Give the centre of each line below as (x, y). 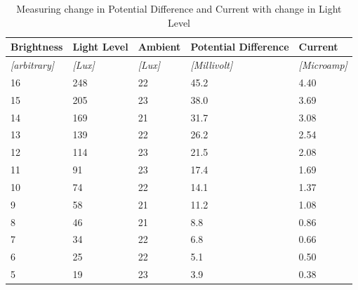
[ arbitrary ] (33, 65)
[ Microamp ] (323, 65)
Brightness (37, 47)
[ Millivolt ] (212, 65)
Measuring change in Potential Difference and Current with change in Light (179, 8)
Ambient (159, 47)
